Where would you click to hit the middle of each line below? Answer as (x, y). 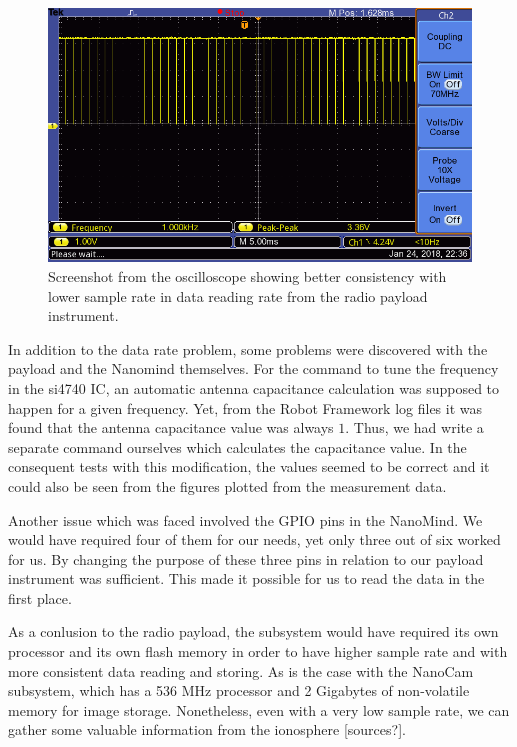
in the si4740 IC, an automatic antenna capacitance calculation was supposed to (254, 387)
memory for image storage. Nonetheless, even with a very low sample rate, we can (259, 709)
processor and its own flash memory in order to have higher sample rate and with (258, 651)
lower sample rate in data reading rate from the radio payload (238, 295)
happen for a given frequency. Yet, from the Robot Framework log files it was (245, 407)
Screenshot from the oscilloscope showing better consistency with (247, 275)
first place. (40, 597)
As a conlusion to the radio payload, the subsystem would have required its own (253, 631)
